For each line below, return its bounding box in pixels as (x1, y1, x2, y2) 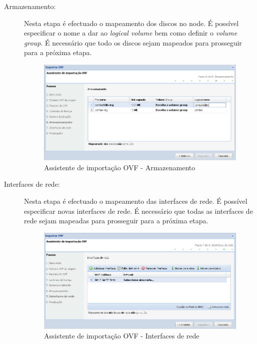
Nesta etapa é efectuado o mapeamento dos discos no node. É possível (24, 18, 239, 28)
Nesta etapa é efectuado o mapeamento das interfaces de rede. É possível (24, 196, 247, 206)
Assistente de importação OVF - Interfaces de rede (44, 330, 199, 341)
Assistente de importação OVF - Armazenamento (44, 162, 195, 172)
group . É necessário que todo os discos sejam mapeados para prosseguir (24, 37, 242, 48)
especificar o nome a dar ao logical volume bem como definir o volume (24, 28, 237, 38)
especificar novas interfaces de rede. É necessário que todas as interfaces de (24, 205, 253, 216)
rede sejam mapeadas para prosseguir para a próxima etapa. (24, 215, 208, 226)
